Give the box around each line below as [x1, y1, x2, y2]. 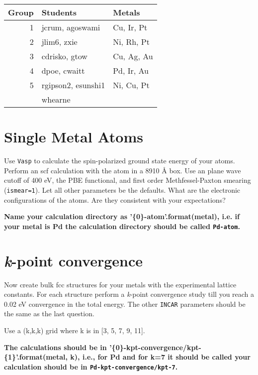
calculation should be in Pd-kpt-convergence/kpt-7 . [4, 361, 178, 372]
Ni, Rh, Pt [113, 36, 150, 47]
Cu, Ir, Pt [113, 21, 148, 33]
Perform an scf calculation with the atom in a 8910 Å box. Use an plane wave [4, 165, 241, 175]
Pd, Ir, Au [113, 65, 149, 76]
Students [41, 6, 77, 18]
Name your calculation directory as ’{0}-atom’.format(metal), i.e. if [4, 211, 240, 222]
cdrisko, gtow [41, 50, 87, 62]
